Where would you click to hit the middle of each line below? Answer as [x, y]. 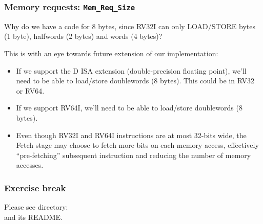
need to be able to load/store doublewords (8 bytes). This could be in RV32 [135, 81]
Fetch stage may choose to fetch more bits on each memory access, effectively [137, 145]
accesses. [30, 165]
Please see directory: [36, 207]
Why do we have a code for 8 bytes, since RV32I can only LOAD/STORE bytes [130, 26]
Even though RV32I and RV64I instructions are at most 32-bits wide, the [131, 135]
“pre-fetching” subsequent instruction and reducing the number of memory [134, 155]
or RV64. [30, 90]
